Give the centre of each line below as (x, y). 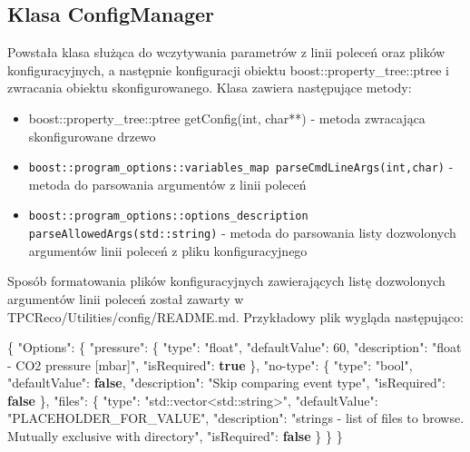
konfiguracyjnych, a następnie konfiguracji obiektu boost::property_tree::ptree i (228, 69)
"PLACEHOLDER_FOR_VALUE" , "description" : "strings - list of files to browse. (236, 418)
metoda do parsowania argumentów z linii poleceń (167, 184)
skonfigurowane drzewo (92, 136)
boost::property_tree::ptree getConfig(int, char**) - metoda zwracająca (227, 118)
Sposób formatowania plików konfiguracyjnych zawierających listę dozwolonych (226, 281)
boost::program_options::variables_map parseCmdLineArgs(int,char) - (241, 167)
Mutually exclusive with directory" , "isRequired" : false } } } (175, 436)
